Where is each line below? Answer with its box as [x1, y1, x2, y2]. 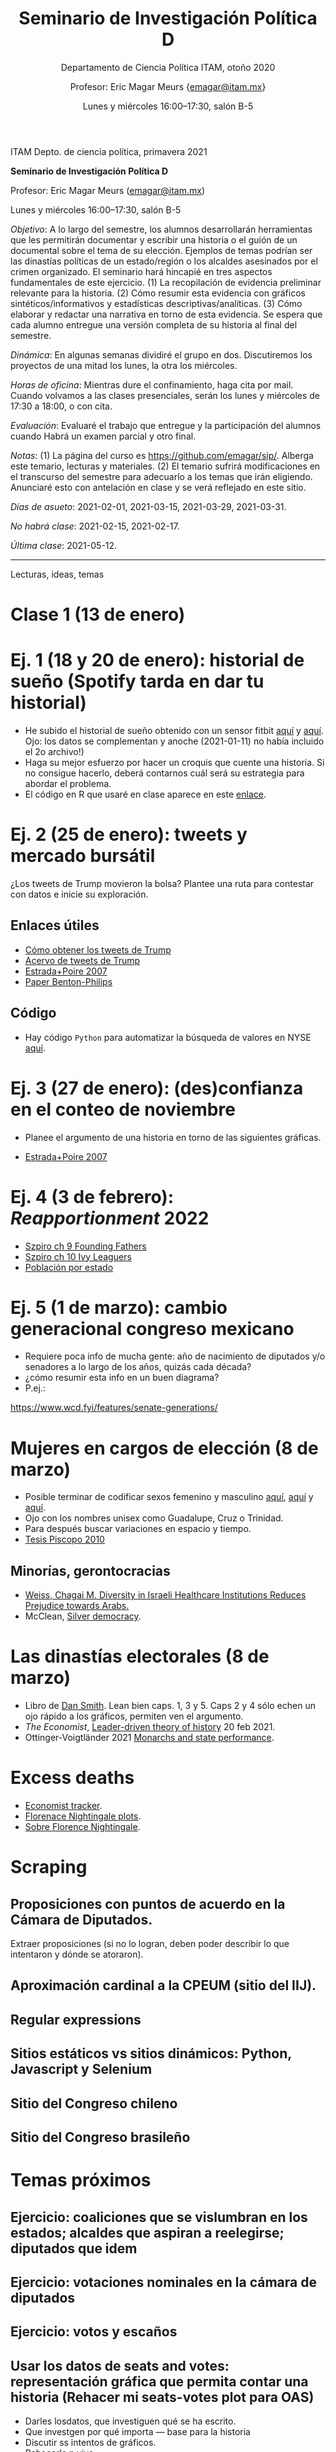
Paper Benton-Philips [24, 975, 113, 987]
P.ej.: [24, 1382, 46, 1394]
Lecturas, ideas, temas [10, 568, 105, 580]
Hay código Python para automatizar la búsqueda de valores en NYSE [24, 1031, 312, 1043]
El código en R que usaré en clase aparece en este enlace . [24, 788, 267, 801]
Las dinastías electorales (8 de [10, 1645, 270, 1668]
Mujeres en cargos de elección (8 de [10, 1437, 319, 1459]
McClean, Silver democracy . [24, 1610, 142, 1622]
